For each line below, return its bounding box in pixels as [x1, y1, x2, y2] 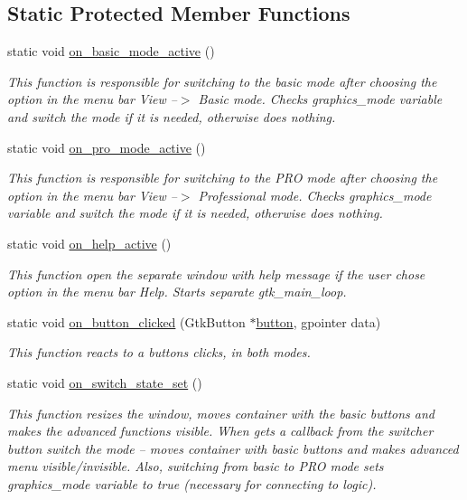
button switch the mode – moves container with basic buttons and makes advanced [7, 439, 459, 458]
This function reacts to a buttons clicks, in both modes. [7, 343, 311, 362]
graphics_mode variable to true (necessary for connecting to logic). [7, 474, 377, 493]
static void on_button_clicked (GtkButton [7, 312, 246, 331]
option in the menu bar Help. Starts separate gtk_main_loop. [7, 282, 347, 301]
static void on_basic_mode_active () [7, 42, 215, 61]
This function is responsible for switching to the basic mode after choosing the [7, 71, 437, 90]
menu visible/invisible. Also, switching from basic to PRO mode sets [7, 457, 384, 476]
